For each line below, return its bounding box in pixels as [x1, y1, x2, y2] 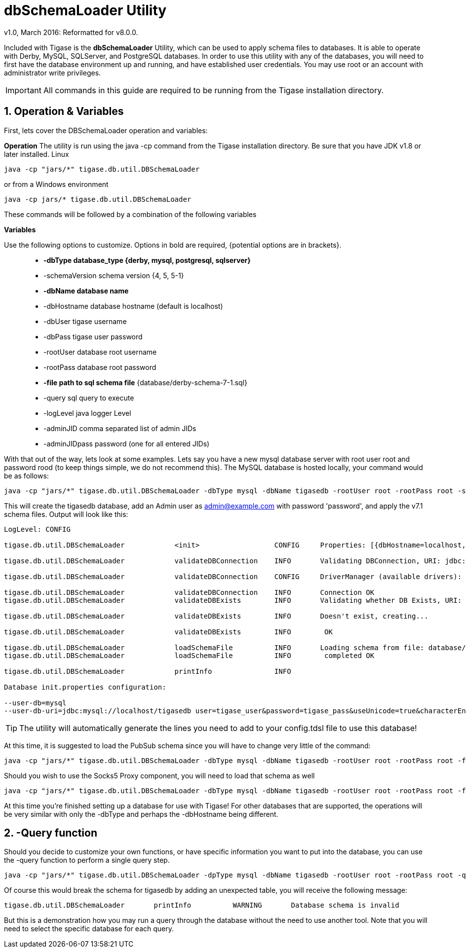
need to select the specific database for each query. [4, 924, 174, 933]
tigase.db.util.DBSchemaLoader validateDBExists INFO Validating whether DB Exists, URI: [4, 596, 462, 604]
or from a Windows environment [4, 180, 109, 188]
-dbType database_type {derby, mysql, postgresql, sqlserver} [43, 256, 251, 264]
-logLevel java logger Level [43, 408, 131, 417]
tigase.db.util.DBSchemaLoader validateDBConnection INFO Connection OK [4, 588, 375, 596]
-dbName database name [43, 286, 129, 295]
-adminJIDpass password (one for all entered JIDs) [43, 439, 210, 448]
